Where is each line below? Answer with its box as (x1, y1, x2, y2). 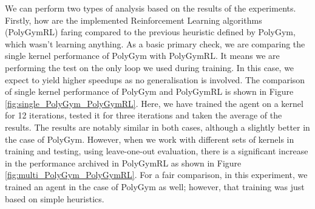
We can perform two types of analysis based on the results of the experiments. (5, 2, 296, 14)
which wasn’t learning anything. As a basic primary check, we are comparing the (5, 37, 305, 50)
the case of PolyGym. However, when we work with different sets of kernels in (5, 132, 294, 145)
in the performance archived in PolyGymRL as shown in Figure (5, 156, 242, 169)
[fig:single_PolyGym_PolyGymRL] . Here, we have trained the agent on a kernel (5, 97, 303, 109)
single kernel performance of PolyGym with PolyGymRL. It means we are (5, 49, 280, 62)
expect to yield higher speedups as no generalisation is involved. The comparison (5, 73, 305, 86)
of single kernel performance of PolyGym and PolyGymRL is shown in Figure (5, 85, 294, 98)
